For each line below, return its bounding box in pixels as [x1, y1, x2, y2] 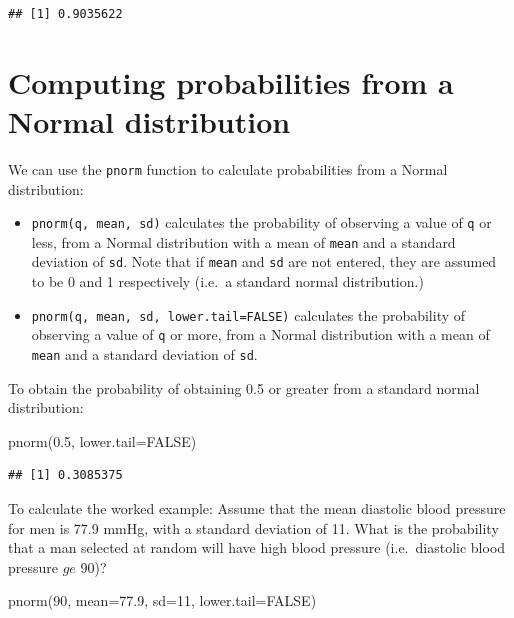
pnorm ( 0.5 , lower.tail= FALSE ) [8, 430, 197, 451]
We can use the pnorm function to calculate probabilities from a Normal [8, 158, 448, 179]
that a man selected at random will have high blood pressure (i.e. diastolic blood [8, 537, 506, 558]
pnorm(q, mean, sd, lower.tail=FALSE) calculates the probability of [31, 304, 466, 325]
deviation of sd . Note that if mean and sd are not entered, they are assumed [31, 251, 497, 272]
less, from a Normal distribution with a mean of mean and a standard [31, 231, 456, 252]
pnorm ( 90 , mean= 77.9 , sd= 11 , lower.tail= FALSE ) [8, 590, 317, 611]
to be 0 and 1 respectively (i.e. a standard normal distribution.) [31, 271, 424, 292]
